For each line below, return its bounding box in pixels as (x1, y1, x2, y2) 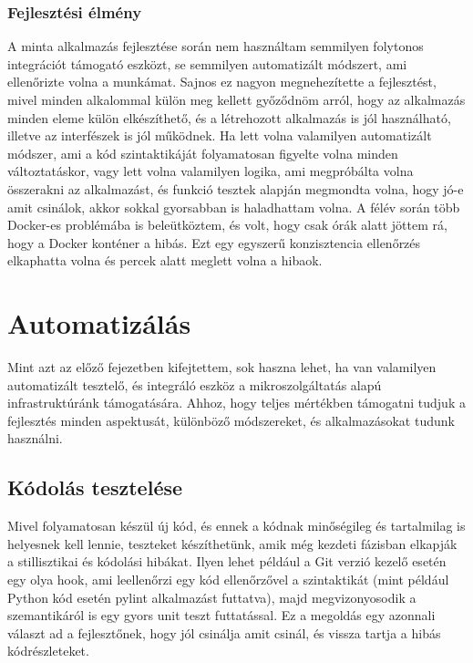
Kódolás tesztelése (7, 473, 183, 502)
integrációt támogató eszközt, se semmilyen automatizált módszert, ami (7, 54, 407, 73)
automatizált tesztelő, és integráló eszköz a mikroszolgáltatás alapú (7, 375, 382, 394)
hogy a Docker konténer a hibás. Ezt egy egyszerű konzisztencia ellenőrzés (7, 233, 421, 252)
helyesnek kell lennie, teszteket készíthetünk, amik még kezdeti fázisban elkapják (7, 534, 458, 553)
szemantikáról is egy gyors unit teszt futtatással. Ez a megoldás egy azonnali (7, 606, 436, 625)
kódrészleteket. (7, 641, 89, 660)
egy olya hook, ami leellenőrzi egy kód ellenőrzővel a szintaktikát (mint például (7, 570, 449, 589)
